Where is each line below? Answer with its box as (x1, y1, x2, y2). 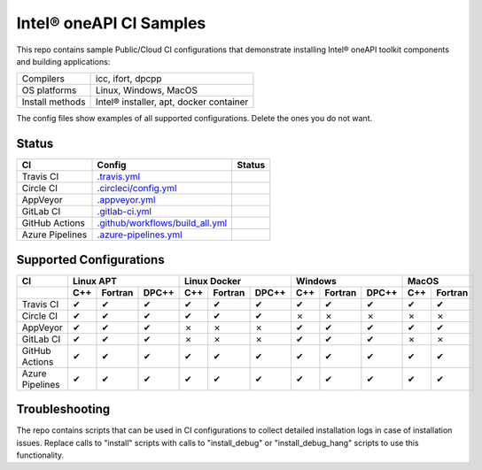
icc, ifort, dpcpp (95, 73, 162, 85)
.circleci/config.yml (97, 182, 177, 195)
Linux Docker (184, 274, 242, 287)
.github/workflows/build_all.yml (97, 217, 228, 229)
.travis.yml (97, 171, 141, 183)
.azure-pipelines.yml (97, 228, 183, 241)
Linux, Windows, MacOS (95, 84, 198, 96)
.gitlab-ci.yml (97, 205, 152, 218)
